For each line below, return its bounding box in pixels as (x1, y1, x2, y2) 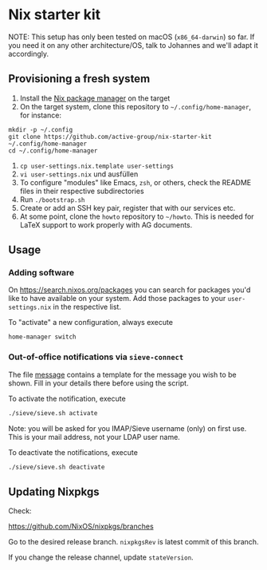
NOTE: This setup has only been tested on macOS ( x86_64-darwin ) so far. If (8, 32, 255, 42)
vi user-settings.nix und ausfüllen (19, 169, 139, 179)
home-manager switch (8, 333, 77, 341)
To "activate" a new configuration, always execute (8, 318, 174, 327)
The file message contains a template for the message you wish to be (8, 370, 237, 379)
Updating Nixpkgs (8, 485, 100, 498)
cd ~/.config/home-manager (8, 146, 98, 155)
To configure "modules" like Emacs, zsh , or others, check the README (19, 177, 252, 187)
